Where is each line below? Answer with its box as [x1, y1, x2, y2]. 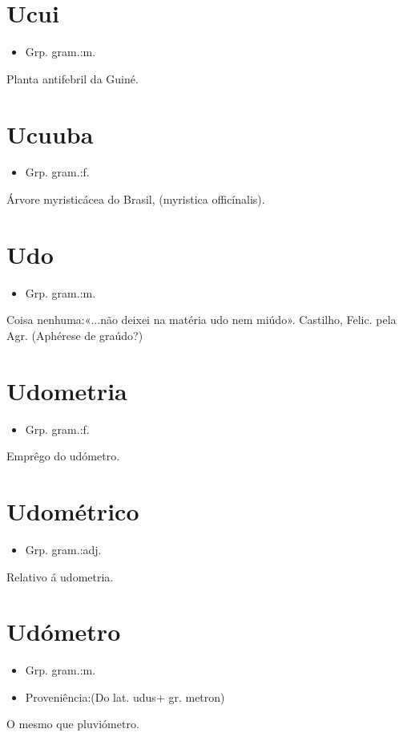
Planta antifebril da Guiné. [6, 70, 139, 87]
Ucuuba [6, 117, 94, 150]
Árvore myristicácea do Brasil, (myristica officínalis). [6, 191, 265, 208]
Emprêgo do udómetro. [6, 447, 120, 464]
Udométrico [6, 495, 139, 528]
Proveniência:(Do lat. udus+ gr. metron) [25, 688, 225, 705]
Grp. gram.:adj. [25, 541, 102, 557]
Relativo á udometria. [6, 568, 114, 585]
